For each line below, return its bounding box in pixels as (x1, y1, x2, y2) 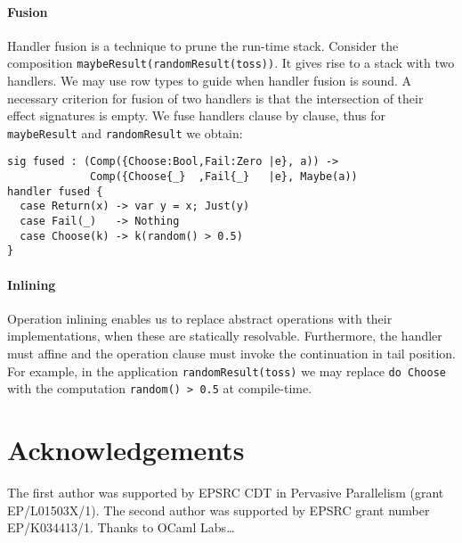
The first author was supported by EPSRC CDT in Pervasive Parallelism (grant (7, 483, 444, 502)
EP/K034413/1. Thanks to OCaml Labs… (7, 518, 235, 537)
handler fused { (7, 185, 103, 198)
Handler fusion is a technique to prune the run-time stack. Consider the (7, 36, 399, 54)
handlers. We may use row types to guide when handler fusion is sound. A (7, 71, 412, 90)
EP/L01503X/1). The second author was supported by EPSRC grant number (7, 500, 430, 519)
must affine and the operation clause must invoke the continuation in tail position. (7, 344, 456, 363)
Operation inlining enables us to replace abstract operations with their (7, 309, 393, 327)
